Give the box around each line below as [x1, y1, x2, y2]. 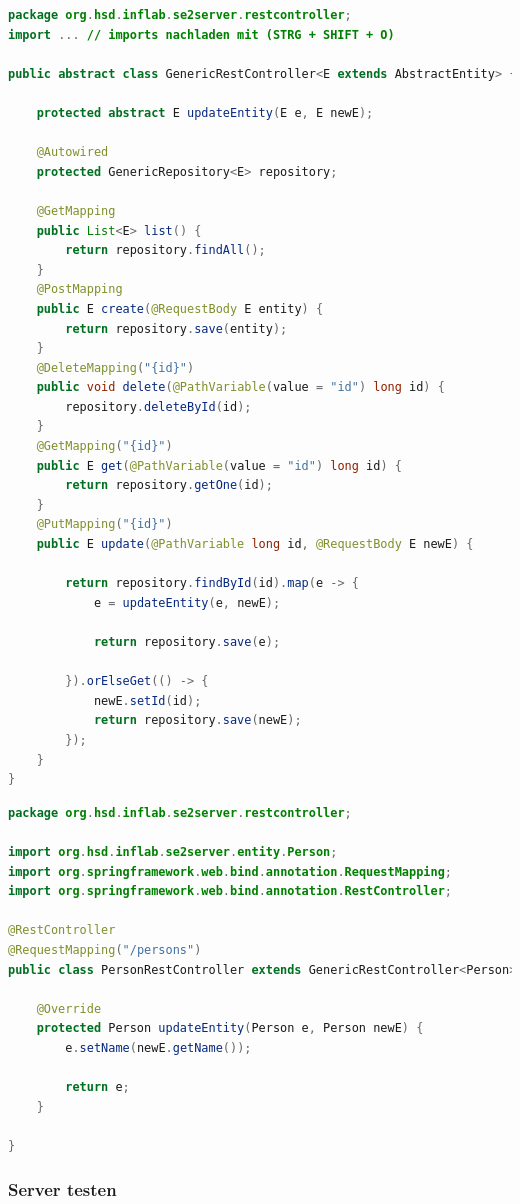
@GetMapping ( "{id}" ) [36, 439, 173, 454]
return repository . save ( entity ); [65, 321, 288, 336]
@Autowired [36, 145, 109, 160]
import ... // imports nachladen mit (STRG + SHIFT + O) [8, 27, 395, 42]
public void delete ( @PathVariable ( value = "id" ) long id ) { [36, 380, 445, 395]
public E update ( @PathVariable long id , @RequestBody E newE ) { [36, 537, 474, 552]
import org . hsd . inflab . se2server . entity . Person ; [8, 844, 338, 859]
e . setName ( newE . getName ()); [65, 1040, 252, 1055]
